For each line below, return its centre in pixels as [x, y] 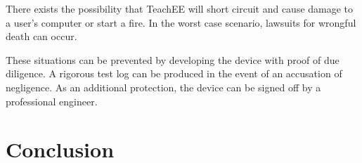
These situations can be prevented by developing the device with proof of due [173, 59]
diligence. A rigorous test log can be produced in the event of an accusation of [174, 73]
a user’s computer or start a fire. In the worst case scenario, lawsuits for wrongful [181, 22]
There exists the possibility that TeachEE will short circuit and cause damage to [180, 8]
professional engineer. [52, 101]
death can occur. [41, 36]
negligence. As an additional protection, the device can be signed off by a [163, 87]
